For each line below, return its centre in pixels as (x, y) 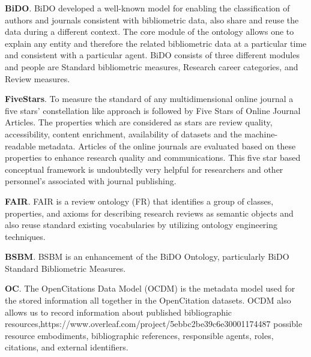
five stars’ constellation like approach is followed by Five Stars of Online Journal (153, 110)
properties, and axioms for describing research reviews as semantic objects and (149, 213)
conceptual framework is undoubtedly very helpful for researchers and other (144, 169)
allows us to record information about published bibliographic (119, 312)
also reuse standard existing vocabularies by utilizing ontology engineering (141, 225)
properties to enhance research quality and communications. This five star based (153, 157)
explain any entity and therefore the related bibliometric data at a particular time (156, 43)
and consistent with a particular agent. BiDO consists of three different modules (152, 55)
